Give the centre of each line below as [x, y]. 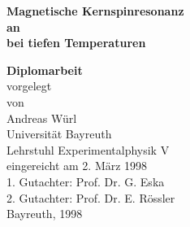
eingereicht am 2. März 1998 [77, 166]
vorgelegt [29, 86]
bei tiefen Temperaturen [76, 43]
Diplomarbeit [45, 70]
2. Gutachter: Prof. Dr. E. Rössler [91, 197]
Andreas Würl [42, 118]
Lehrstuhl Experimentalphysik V [88, 149]
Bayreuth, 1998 [45, 214]
